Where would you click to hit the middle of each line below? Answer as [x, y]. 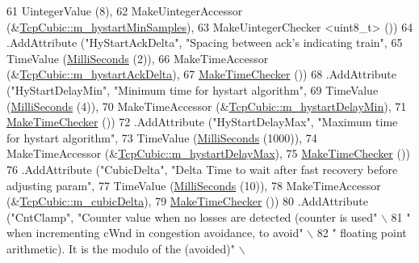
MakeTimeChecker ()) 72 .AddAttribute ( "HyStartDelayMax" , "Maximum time [202, 122]
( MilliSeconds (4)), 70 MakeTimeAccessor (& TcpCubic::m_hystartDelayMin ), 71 [207, 106]
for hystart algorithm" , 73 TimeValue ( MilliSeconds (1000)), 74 [162, 137]
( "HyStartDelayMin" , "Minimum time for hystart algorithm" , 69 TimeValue [193, 89]
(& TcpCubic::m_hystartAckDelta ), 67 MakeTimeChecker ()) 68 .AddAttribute [202, 74]
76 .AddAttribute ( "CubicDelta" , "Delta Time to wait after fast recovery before [202, 169]
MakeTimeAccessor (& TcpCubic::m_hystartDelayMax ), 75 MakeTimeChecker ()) [208, 153]
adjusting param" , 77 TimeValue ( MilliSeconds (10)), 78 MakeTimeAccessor [194, 185]
